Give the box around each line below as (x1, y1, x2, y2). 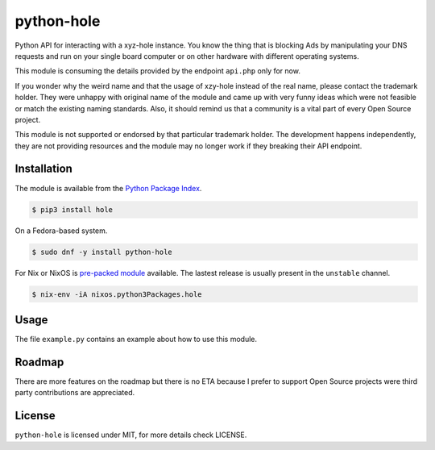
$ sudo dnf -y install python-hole (31, 247, 172, 256)
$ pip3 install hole (31, 205, 113, 214)
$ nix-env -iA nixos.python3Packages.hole (31, 290, 202, 298)
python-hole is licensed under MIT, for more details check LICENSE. (14, 430, 247, 440)
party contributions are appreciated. (14, 388, 135, 398)
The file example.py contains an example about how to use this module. (14, 335, 258, 344)
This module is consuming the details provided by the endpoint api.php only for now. (14, 66, 301, 76)
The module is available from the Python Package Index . (14, 183, 202, 193)
